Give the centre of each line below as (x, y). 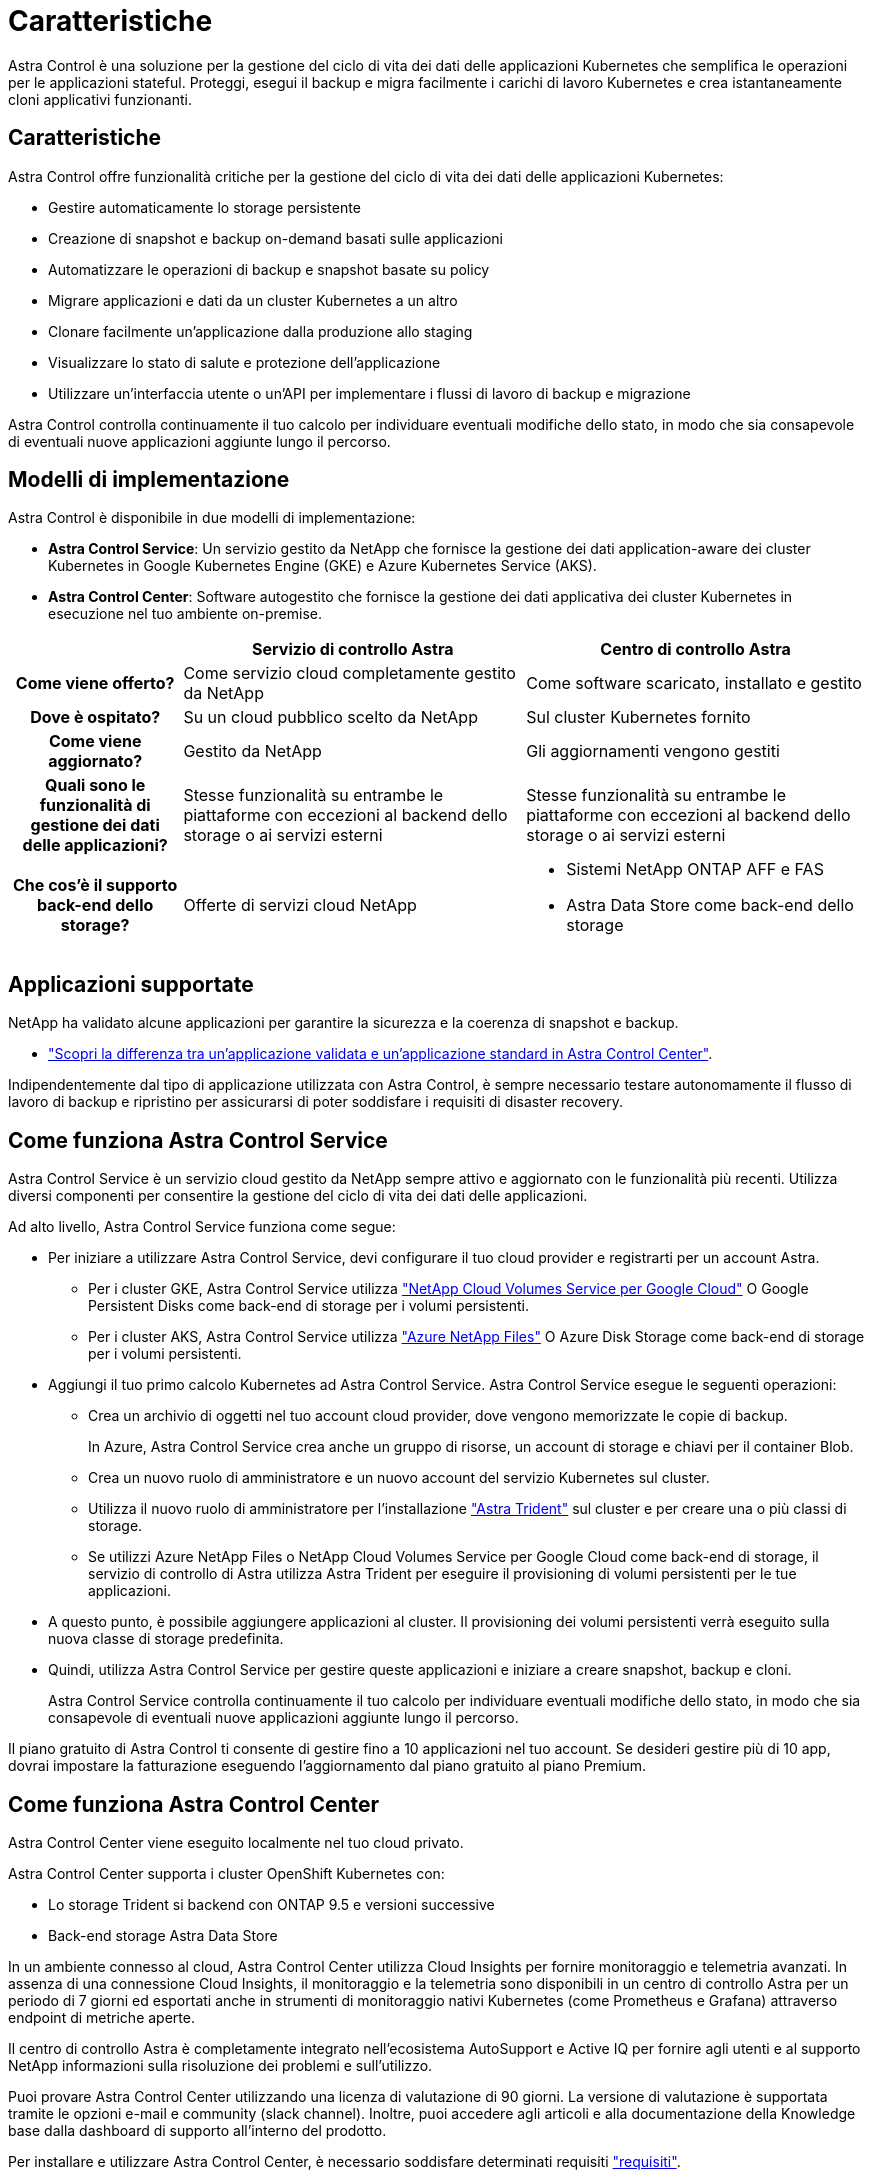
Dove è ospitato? (95, 717)
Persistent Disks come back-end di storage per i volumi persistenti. (309, 1306)
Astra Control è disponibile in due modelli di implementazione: (212, 518)
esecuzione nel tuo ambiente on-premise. (185, 614)
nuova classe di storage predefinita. (166, 1639)
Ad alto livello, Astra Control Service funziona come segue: (202, 1227)
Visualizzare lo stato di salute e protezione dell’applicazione (244, 362)
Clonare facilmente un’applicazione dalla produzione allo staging (260, 331)
